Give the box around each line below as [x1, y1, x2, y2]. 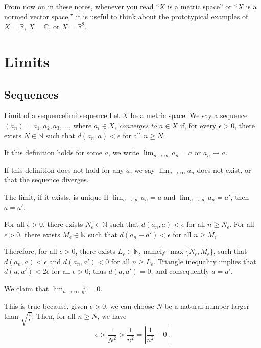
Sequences [4, 86, 59, 102]
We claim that [4, 283, 49, 294]
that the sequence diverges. [4, 174, 89, 185]
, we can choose [106, 300, 154, 311]
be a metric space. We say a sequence [130, 110, 248, 121]
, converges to [114, 120, 157, 130]
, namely [139, 246, 166, 257]
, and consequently [151, 266, 209, 276]
